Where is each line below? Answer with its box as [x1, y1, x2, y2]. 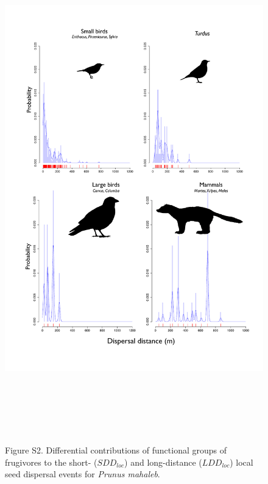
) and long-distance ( [124, 455, 202, 468]
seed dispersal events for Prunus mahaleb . [5, 468, 160, 480]
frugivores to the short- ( [5, 455, 97, 468]
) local [230, 455, 253, 468]
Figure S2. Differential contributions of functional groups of [5, 444, 227, 457]
